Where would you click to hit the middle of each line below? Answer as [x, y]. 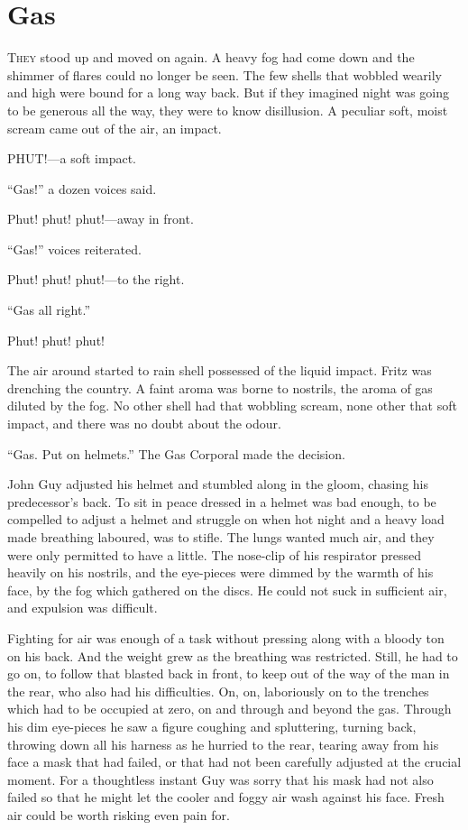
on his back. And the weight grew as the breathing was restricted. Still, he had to [233, 655]
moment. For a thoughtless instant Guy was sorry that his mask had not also [220, 779]
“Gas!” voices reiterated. [74, 249]
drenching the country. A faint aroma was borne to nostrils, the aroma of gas [220, 387]
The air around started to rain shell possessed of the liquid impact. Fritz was [220, 370]
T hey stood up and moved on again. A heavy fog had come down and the [211, 57]
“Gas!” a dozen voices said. [82, 188]
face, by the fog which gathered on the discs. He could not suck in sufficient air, [227, 590]
